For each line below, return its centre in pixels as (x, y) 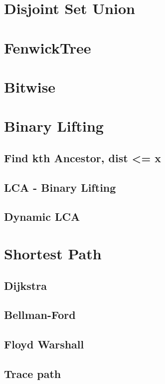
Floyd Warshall (44, 344)
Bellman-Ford (40, 315)
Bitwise (30, 86)
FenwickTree (48, 47)
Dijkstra (25, 285)
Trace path (33, 373)
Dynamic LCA (42, 217)
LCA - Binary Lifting (60, 187)
